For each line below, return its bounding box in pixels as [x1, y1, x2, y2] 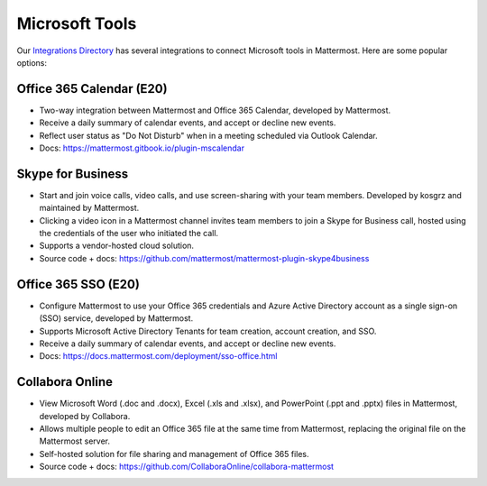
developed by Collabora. [39, 410, 131, 421]
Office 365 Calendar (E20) [16, 81, 168, 96]
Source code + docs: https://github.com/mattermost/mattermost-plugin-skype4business [39, 252, 370, 263]
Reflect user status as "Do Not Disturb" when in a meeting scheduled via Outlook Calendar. [39, 130, 378, 141]
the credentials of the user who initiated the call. [39, 228, 219, 239]
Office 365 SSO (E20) [16, 276, 140, 292]
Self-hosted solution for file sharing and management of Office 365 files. [39, 448, 310, 459]
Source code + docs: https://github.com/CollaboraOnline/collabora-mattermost [39, 461, 334, 472]
